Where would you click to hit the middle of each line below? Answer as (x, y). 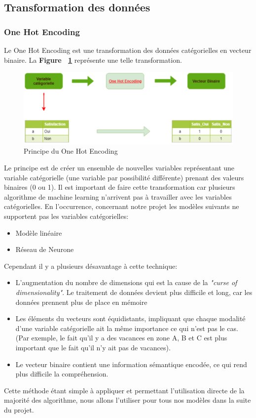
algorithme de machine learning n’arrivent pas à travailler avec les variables (118, 196)
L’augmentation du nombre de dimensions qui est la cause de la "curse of (126, 282)
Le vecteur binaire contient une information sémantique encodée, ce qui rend (131, 364)
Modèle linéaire (39, 232)
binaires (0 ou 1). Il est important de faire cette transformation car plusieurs (120, 187)
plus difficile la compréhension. (62, 374)
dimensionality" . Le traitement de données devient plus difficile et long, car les (134, 292)
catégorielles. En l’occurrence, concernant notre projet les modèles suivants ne (122, 206)
